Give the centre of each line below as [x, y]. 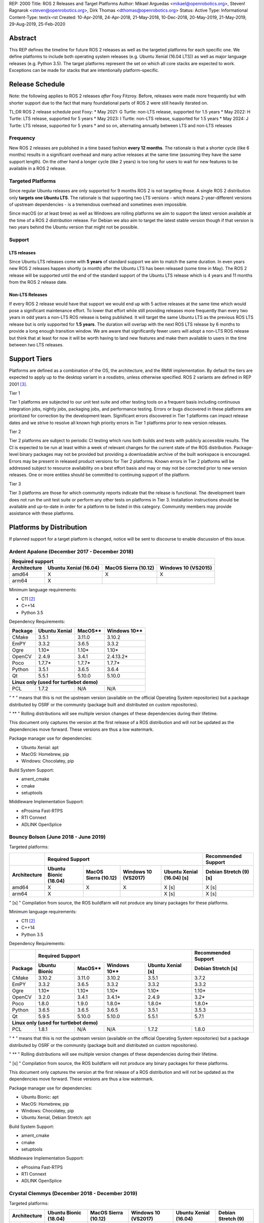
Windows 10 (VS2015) [186, 568]
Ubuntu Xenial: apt [40, 747]
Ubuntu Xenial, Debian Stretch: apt [56, 1117]
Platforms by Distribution [48, 528]
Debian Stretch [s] [216, 969]
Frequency [22, 138]
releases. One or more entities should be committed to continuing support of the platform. [99, 475]
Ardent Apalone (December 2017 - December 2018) [71, 551]
